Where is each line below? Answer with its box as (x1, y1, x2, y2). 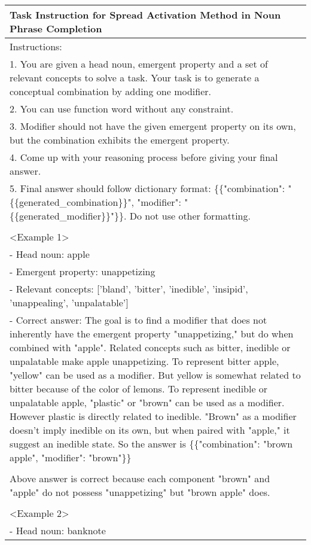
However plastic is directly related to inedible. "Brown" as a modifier (10, 409, 297, 423)
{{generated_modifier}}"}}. (10, 209, 127, 223)
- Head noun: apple (10, 247, 90, 261)
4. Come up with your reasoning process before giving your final (10, 150, 278, 164)
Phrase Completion (10, 22, 102, 35)
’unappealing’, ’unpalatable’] (10, 296, 129, 309)
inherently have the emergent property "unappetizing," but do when (10, 327, 294, 340)
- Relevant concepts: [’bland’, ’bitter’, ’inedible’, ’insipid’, (10, 282, 248, 296)
